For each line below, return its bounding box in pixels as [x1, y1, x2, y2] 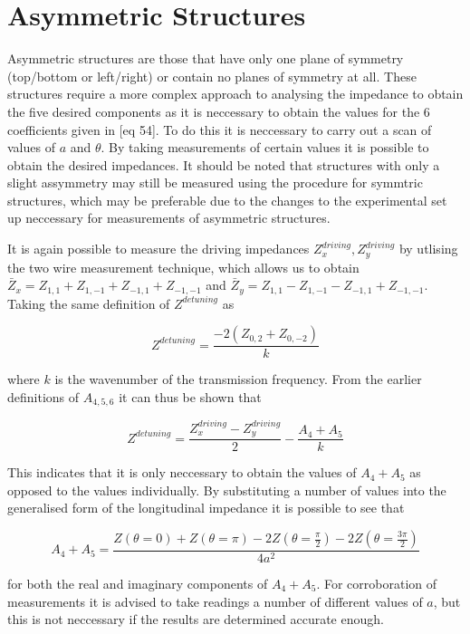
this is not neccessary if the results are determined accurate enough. [7, 610, 384, 629]
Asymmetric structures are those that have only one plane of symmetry [7, 49, 404, 68]
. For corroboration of [316, 574, 436, 593]
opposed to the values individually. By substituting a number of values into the [7, 480, 446, 499]
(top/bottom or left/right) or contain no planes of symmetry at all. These [7, 66, 417, 85]
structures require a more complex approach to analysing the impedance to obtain [7, 84, 464, 103]
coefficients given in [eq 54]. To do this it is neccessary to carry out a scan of [7, 120, 432, 139]
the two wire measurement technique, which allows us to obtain [7, 257, 360, 276]
